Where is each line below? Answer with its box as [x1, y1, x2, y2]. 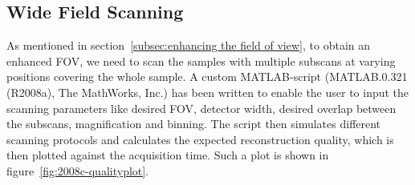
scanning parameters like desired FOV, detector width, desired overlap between [6, 99, 397, 116]
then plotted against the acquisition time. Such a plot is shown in [6, 147, 329, 163]
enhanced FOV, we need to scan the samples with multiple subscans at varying [6, 52, 396, 69]
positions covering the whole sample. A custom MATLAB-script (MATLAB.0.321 [6, 68, 408, 85]
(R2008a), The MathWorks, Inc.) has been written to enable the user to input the [6, 83, 409, 100]
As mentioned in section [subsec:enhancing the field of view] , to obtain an [6, 37, 370, 54]
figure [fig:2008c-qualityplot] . [6, 162, 149, 179]
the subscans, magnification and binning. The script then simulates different [6, 115, 381, 132]
